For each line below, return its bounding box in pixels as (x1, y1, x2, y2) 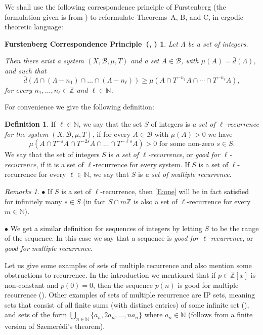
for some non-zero (159, 140, 214, 148)
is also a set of (134, 196, 178, 206)
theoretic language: (5, 21, 63, 32)
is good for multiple (178, 279, 239, 290)
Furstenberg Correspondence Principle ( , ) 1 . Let (5, 38, 178, 49)
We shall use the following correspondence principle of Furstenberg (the (5, 2, 226, 12)
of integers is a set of (151, 118, 215, 129)
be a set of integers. (188, 38, 248, 49)
